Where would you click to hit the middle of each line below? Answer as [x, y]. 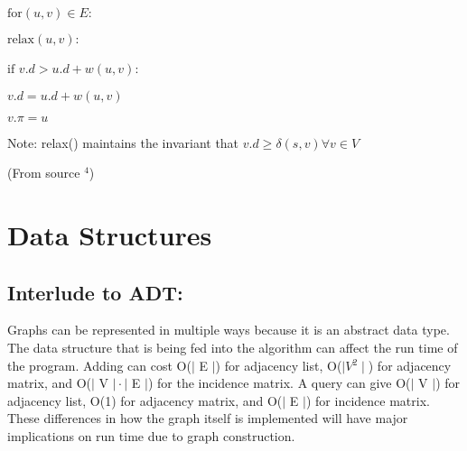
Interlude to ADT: [95, 292]
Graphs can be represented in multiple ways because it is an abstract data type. [229, 330]
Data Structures [110, 234]
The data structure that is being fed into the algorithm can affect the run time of [233, 347]
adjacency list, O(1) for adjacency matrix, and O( [145, 400]
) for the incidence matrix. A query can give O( [279, 383]
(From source [44, 173]
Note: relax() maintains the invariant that [123, 142]
